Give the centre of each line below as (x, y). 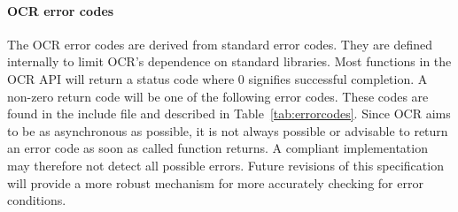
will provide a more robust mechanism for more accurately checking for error (215, 182)
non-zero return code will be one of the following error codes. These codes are (218, 96)
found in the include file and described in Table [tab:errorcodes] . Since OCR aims (229, 114)
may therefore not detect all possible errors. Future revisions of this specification (225, 165)
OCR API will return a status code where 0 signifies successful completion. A (217, 78)
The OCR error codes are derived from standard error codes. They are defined (220, 44)
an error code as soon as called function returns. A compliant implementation (217, 148)
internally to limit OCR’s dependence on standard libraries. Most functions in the (229, 61)
